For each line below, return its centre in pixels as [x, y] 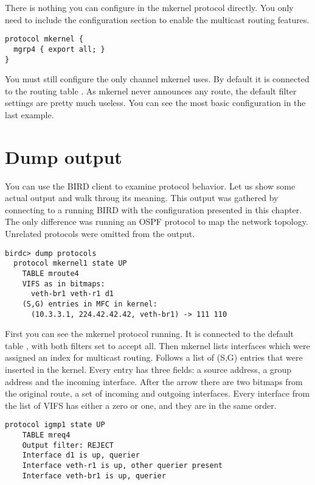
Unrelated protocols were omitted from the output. [100, 234]
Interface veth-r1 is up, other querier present [122, 466]
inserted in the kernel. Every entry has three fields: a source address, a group [148, 369]
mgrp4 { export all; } [59, 49]
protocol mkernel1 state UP [70, 264]
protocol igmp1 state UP [55, 425]
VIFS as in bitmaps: [64, 284]
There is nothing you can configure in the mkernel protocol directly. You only [149, 7]
